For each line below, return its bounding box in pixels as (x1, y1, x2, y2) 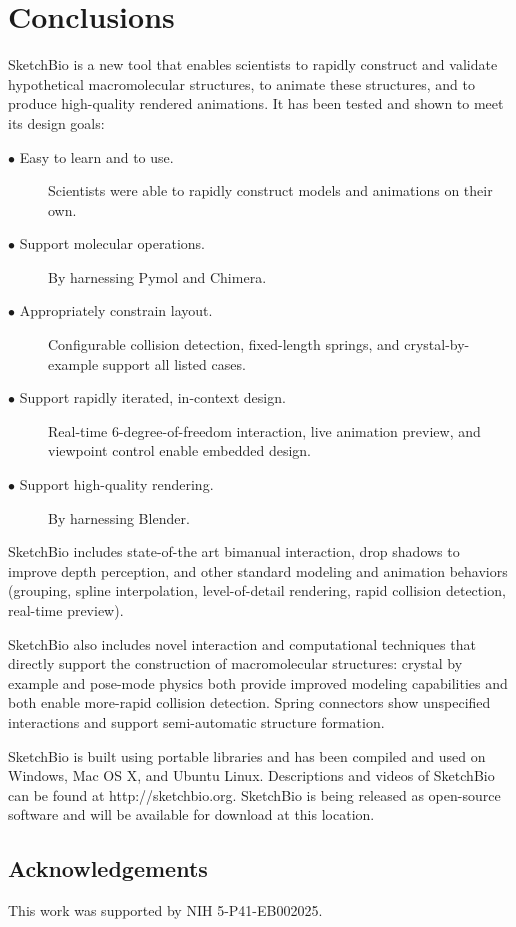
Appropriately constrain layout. (19, 300, 213, 321)
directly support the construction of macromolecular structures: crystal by (8, 653, 463, 674)
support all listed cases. (102, 353, 246, 374)
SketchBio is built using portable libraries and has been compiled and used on (8, 745, 486, 766)
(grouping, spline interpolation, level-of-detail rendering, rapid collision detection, (8, 580, 506, 601)
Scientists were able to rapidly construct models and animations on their (48, 180, 493, 201)
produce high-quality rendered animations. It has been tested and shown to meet (8, 93, 504, 114)
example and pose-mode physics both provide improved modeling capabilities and (8, 672, 508, 693)
